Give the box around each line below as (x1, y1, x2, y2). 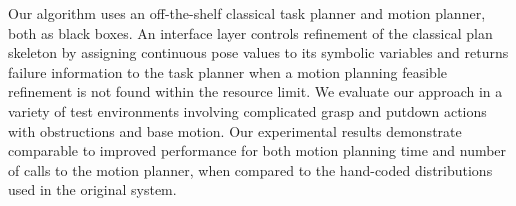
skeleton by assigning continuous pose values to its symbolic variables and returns (8, 42, 509, 63)
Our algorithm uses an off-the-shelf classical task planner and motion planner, (8, 3, 486, 23)
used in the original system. (8, 179, 177, 200)
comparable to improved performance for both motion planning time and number (8, 140, 507, 161)
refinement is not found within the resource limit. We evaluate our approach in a (8, 81, 503, 102)
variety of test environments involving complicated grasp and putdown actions (8, 100, 487, 121)
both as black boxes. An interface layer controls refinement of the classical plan (8, 22, 493, 43)
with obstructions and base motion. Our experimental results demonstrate (8, 120, 462, 141)
